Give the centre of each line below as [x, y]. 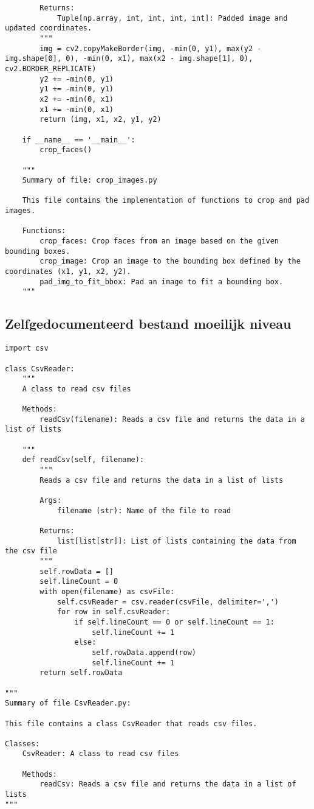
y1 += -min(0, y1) [77, 89]
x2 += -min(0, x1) [77, 99]
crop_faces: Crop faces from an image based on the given [159, 241]
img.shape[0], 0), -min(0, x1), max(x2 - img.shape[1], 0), [129, 59]
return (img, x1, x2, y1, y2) [101, 120]
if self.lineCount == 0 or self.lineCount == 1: [174, 622]
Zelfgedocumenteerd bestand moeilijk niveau [148, 324]
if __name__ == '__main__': [79, 140]
